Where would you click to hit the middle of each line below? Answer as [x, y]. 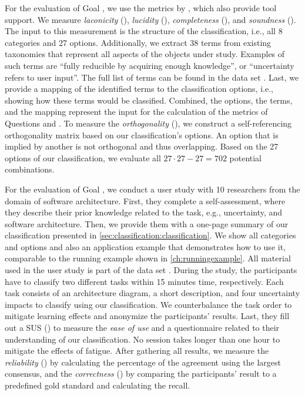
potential [246, 157]
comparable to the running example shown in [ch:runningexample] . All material [148, 258]
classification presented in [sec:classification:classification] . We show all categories [150, 235]
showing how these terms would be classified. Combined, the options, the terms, [149, 100]
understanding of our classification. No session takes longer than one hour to [143, 339]
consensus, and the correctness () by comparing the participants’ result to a [141, 374]
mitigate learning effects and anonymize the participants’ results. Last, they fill [147, 316]
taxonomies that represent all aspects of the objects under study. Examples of [145, 54]
